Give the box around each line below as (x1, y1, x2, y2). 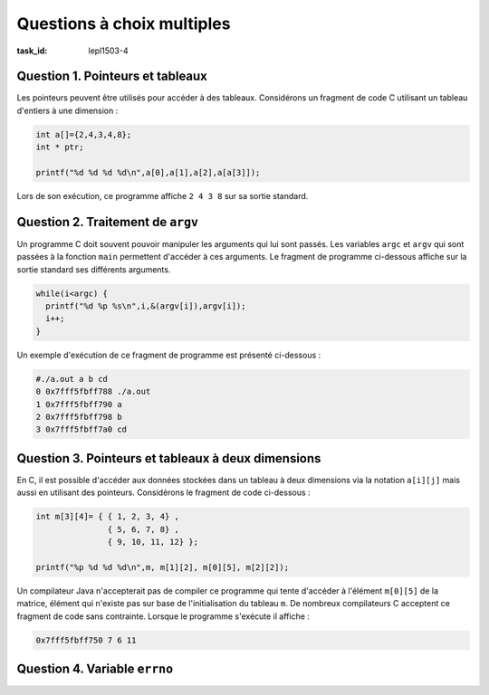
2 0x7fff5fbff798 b (35, 412, 122, 422)
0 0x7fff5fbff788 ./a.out (35, 386, 151, 397)
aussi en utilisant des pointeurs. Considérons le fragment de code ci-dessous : (16, 487, 312, 498)
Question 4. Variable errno (16, 661, 174, 676)
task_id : (16, 45, 48, 56)
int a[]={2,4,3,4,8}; (35, 129, 132, 139)
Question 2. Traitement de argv (16, 214, 199, 230)
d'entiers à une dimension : (16, 105, 119, 116)
